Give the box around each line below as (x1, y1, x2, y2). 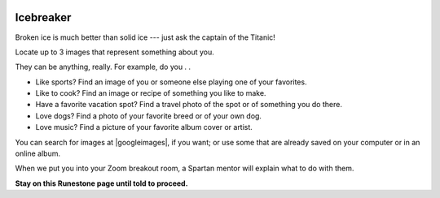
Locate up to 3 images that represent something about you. (15, 47, 215, 57)
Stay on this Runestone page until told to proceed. (15, 179, 188, 188)
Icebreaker (15, 11, 72, 24)
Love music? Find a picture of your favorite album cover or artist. (35, 123, 253, 132)
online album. (15, 148, 61, 158)
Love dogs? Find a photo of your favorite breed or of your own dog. (35, 110, 262, 121)
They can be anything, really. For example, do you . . (15, 62, 191, 72)
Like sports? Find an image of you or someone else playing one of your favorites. (35, 77, 307, 87)
